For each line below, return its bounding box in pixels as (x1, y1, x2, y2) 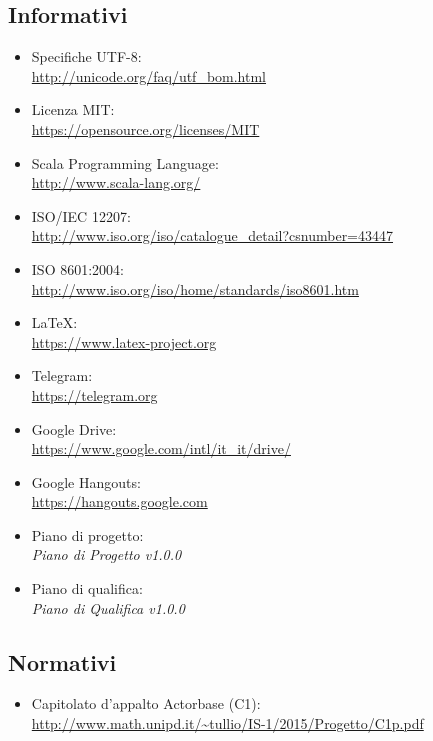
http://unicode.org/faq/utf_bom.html (31, 65, 267, 86)
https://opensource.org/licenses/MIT (31, 118, 260, 139)
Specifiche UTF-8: (31, 46, 142, 67)
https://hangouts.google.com (31, 491, 208, 512)
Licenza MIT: (31, 99, 115, 120)
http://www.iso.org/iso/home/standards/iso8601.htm (31, 278, 359, 299)
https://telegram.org (31, 384, 158, 405)
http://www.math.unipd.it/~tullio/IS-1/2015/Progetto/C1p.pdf (31, 713, 424, 734)
